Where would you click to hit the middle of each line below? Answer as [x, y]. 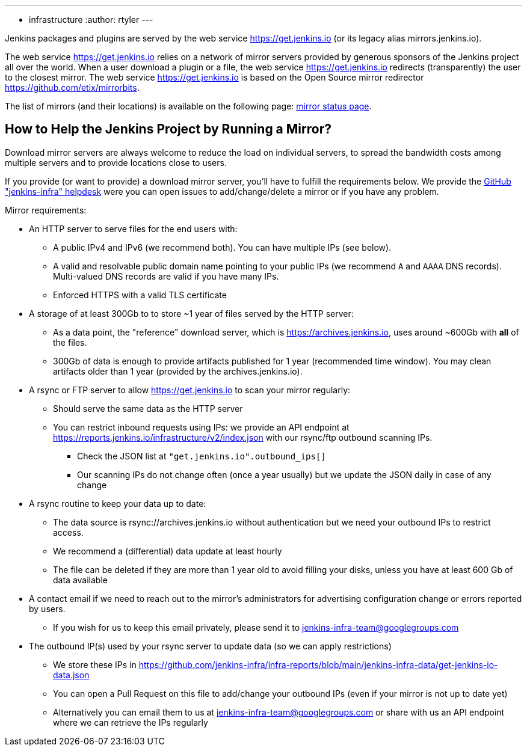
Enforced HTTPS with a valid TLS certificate [140, 295]
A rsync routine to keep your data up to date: [118, 503]
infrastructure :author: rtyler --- [91, 20]
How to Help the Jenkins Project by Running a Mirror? [168, 129]
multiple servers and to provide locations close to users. [116, 162]
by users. [47, 608]
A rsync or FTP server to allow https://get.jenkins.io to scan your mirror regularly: [190, 390]
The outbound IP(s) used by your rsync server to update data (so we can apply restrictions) [210, 646]
